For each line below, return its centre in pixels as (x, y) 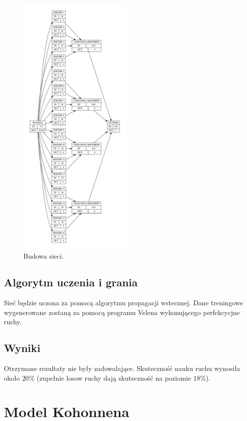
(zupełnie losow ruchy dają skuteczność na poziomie (114, 377)
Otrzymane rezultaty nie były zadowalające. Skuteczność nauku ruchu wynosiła (122, 368)
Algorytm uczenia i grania (71, 282)
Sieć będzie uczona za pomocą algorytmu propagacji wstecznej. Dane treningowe (123, 303)
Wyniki (22, 348)
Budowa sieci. (44, 256)
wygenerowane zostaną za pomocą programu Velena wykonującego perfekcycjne (122, 312)
